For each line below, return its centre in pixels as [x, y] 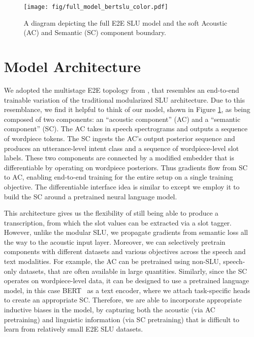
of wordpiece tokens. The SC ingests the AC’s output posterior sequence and [120, 138]
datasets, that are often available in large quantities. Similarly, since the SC [133, 271]
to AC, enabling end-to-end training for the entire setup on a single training [119, 177]
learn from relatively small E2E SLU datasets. [74, 329]
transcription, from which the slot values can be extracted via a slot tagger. [118, 222]
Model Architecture [72, 66]
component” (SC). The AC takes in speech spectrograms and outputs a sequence [126, 129]
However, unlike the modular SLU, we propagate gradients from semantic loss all [126, 232]
